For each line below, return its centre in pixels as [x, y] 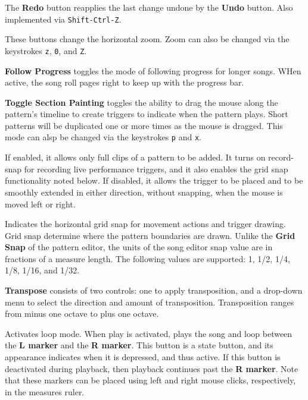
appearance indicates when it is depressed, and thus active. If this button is [143, 357]
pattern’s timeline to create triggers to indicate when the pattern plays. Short [147, 114]
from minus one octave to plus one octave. [82, 314]
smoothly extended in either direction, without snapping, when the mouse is [144, 192]
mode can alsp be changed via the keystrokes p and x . [103, 137]
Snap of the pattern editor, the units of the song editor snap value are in [139, 247]
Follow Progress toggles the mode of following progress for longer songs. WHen [153, 70]
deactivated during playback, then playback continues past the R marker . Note [152, 368]
